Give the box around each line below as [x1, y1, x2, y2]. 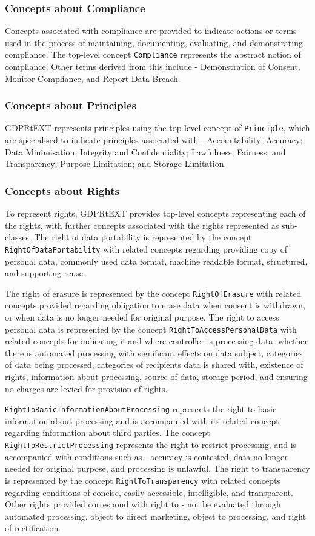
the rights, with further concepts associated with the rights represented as [5, 219, 279, 231]
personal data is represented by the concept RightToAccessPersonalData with [5, 322, 297, 335]
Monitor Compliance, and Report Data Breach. [5, 72, 181, 84]
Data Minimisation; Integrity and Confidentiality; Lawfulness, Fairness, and [5, 145, 286, 158]
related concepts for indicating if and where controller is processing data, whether [5, 334, 308, 347]
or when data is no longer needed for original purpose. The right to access [5, 311, 279, 323]
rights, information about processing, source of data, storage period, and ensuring [5, 370, 308, 383]
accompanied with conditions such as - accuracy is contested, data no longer [5, 450, 288, 463]
